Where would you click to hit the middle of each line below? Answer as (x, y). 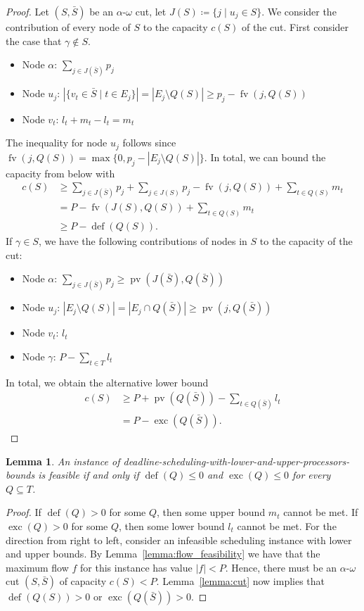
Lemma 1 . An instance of (63, 461)
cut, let (151, 11)
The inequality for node (57, 143)
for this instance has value (136, 567)
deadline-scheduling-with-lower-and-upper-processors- (236, 461)
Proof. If (24, 512)
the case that (34, 40)
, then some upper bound (211, 512)
